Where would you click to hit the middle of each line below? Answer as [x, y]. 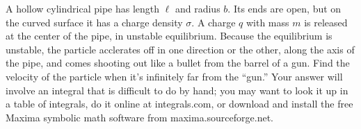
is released [326, 22]
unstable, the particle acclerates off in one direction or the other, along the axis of [180, 49]
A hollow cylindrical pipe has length [83, 8]
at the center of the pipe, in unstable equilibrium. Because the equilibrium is [169, 36]
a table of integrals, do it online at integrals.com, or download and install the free [179, 104]
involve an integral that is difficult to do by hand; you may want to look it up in [177, 90]
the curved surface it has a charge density [94, 22]
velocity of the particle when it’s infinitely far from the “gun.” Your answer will [174, 76]
